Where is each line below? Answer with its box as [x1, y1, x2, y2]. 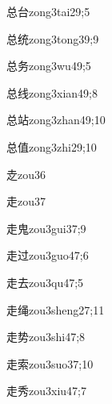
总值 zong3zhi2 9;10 [6, 138, 97, 155]
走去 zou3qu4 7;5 [6, 273, 84, 290]
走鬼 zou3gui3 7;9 [6, 219, 86, 236]
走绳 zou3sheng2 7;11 [6, 301, 105, 318]
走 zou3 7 [6, 193, 46, 210]
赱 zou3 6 [6, 165, 46, 182]
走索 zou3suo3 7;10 [6, 355, 94, 372]
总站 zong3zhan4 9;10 [6, 111, 106, 128]
